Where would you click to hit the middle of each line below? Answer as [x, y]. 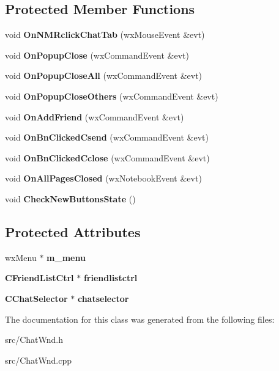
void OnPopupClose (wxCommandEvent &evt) [97, 55]
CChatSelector [36, 298]
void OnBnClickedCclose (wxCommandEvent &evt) [107, 157]
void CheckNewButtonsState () [70, 198]
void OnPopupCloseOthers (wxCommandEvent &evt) [112, 96]
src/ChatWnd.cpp [39, 360]
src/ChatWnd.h [34, 340]
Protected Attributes [73, 231]
